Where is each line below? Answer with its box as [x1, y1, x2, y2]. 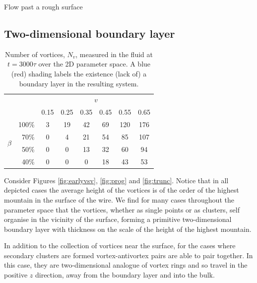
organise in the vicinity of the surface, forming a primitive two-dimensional [4, 214, 232, 224]
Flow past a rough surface [4, 1, 83, 11]
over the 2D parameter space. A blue [38, 59, 151, 69]
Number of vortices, [5, 49, 65, 59]
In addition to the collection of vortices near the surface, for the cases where [4, 240, 236, 251]
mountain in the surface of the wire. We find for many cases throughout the [4, 194, 234, 205]
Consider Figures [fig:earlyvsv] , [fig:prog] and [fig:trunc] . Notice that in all [4, 175, 229, 185]
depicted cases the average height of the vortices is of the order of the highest [4, 185, 239, 195]
